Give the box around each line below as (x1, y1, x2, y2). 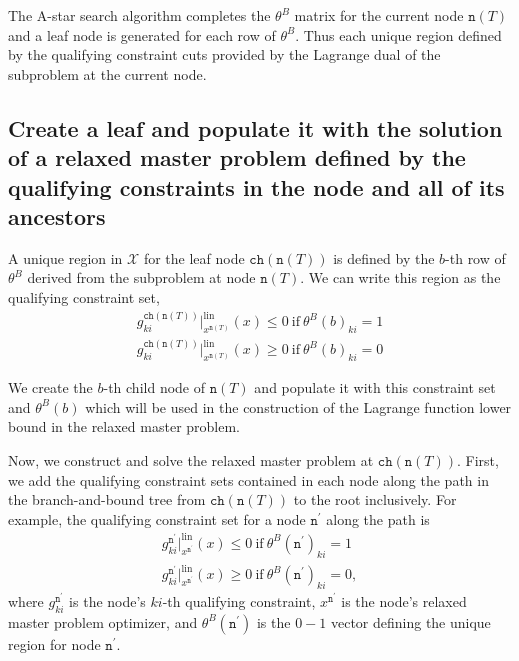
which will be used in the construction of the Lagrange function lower (85, 396, 512, 417)
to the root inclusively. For (293, 489, 457, 510)
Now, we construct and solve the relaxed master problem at (8, 449, 374, 470)
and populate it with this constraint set (254, 377, 496, 398)
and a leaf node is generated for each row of (8, 24, 276, 45)
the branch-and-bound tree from (8, 489, 206, 510)
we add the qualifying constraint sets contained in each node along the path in (8, 469, 489, 490)
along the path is (326, 508, 430, 529)
